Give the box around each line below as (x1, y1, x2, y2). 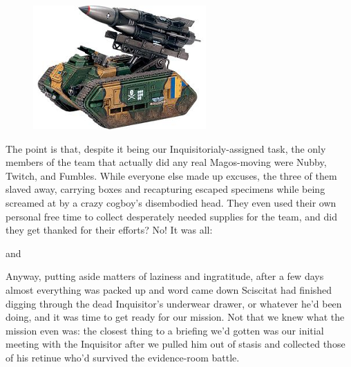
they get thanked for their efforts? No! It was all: (6, 223, 213, 237)
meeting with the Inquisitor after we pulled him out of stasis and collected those (6, 337, 345, 351)
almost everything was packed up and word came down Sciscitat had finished (6, 282, 332, 297)
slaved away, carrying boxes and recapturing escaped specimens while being (6, 182, 325, 196)
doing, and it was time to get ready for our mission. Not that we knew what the (6, 310, 345, 324)
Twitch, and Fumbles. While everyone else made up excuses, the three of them (6, 168, 337, 182)
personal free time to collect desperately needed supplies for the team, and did (6, 209, 337, 223)
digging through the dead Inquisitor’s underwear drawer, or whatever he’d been (6, 296, 342, 310)
